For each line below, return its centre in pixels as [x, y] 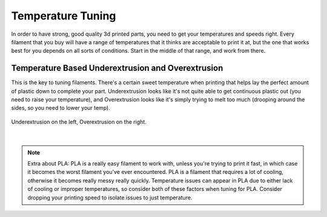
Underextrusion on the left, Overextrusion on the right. [79, 122]
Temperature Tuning [64, 16]
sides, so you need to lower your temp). [61, 108]
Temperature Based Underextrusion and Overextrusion [117, 68]
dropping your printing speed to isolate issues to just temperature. [110, 198]
